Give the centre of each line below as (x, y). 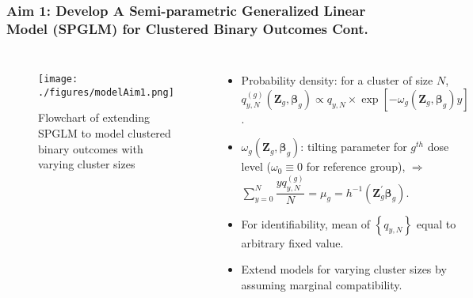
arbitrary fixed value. (292, 242)
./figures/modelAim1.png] (106, 92)
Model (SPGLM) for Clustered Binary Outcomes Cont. (187, 28)
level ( (256, 166)
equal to (436, 223)
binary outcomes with (91, 148)
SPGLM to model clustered (105, 133)
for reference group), (356, 166)
